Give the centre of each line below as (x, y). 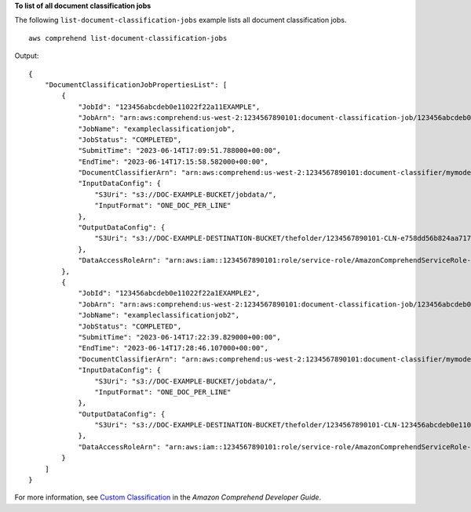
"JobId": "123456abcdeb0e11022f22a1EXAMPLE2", (169, 293)
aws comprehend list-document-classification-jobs (128, 38)
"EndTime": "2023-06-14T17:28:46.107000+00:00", (173, 348)
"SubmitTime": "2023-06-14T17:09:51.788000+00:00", (180, 151)
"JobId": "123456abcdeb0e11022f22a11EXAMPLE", (169, 107)
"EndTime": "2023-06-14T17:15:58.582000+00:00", (173, 162)
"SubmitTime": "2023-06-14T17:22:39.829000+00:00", (180, 337)
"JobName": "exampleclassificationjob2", (159, 315)
